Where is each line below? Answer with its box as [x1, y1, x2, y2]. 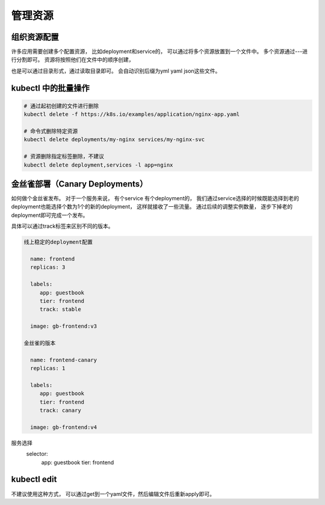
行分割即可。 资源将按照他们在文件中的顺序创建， [11, 56, 134, 63]
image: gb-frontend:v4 [30, 424, 97, 430]
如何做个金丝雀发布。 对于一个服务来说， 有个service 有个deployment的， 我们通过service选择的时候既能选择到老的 [11, 195, 299, 202]
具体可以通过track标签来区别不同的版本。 [11, 222, 114, 230]
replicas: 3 [30, 264, 66, 271]
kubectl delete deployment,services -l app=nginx [23, 161, 173, 168]
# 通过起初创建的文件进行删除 [23, 102, 99, 109]
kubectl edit [11, 474, 57, 485]
